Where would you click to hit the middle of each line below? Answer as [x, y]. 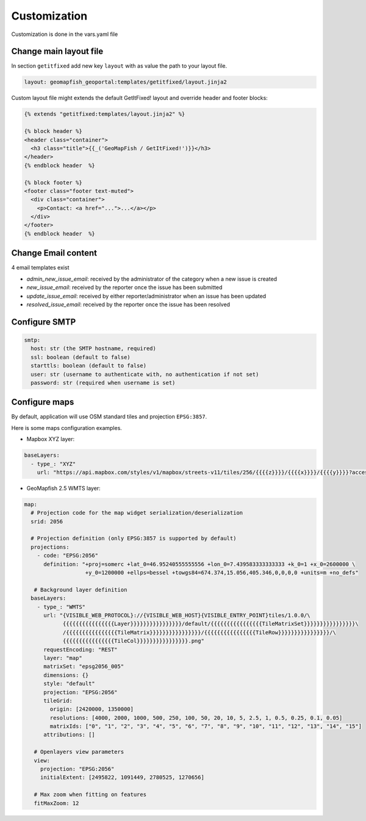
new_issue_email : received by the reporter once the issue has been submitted [124, 287]
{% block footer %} [53, 182]
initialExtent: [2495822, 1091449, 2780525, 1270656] [122, 777]
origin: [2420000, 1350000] [92, 709]
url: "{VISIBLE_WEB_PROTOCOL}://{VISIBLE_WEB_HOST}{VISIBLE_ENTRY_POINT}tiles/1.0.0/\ [177, 615]
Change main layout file [57, 52]
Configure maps [43, 402]
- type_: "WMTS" [61, 607]
